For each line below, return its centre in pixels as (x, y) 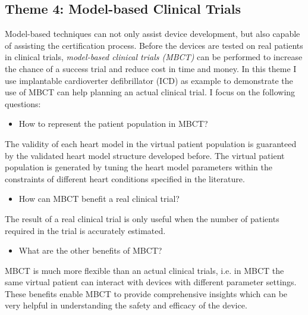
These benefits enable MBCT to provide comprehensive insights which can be (146, 293)
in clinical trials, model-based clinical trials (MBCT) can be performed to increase (154, 57)
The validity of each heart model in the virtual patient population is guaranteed (151, 143)
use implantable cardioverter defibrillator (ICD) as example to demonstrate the (149, 80)
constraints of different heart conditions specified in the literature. (125, 178)
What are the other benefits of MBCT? (90, 250)
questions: (23, 103)
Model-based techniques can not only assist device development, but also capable (153, 34)
